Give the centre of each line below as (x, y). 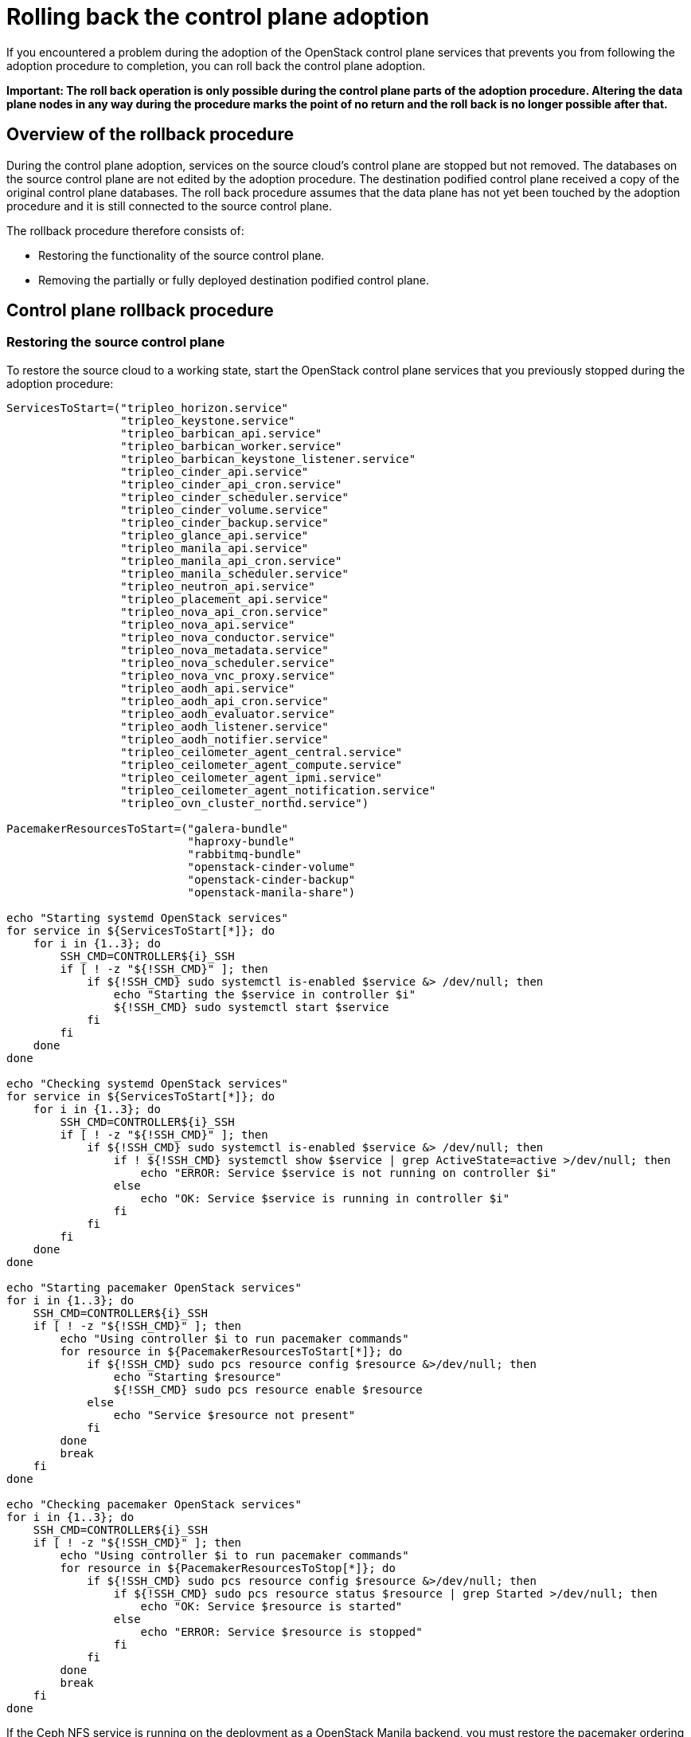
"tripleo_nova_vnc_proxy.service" (228, 675)
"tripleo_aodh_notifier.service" (224, 739)
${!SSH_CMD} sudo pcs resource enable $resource (268, 1389)
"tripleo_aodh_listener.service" (224, 726)
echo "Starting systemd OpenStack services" (148, 918)
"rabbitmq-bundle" (244, 854)
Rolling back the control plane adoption (218, 17)
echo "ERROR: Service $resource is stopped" (281, 1631)
